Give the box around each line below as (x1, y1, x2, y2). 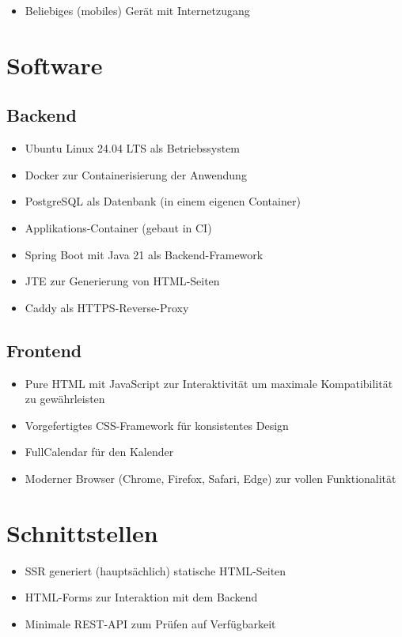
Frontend (6, 337, 82, 362)
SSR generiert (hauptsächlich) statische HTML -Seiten (25, 562, 286, 579)
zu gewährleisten (25, 390, 105, 407)
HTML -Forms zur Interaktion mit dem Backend (25, 589, 258, 605)
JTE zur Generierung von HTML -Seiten (25, 273, 220, 289)
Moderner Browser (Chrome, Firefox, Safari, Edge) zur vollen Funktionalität (25, 469, 396, 486)
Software (6, 48, 103, 81)
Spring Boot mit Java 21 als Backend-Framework (25, 246, 264, 262)
